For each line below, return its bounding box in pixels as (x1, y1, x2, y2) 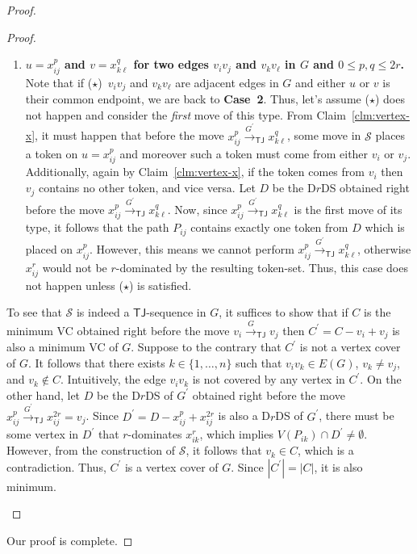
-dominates (127, 426, 182, 443)
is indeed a (76, 304, 130, 321)
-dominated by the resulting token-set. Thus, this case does (115, 258, 408, 275)
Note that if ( (25, 73, 93, 90)
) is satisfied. (128, 276, 192, 293)
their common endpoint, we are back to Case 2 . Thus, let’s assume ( (25, 90, 369, 107)
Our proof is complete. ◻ (6, 532, 133, 549)
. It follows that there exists (27, 354, 165, 371)
